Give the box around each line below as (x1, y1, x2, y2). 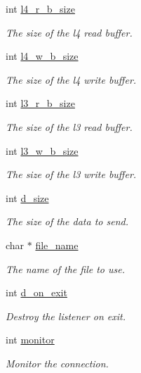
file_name (35, 237, 79, 252)
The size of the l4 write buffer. (6, 72, 137, 87)
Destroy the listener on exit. (6, 308, 126, 323)
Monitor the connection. (6, 355, 109, 370)
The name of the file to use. (6, 261, 125, 276)
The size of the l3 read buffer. (6, 119, 133, 134)
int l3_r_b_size (6, 96, 75, 110)
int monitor (6, 332, 55, 347)
